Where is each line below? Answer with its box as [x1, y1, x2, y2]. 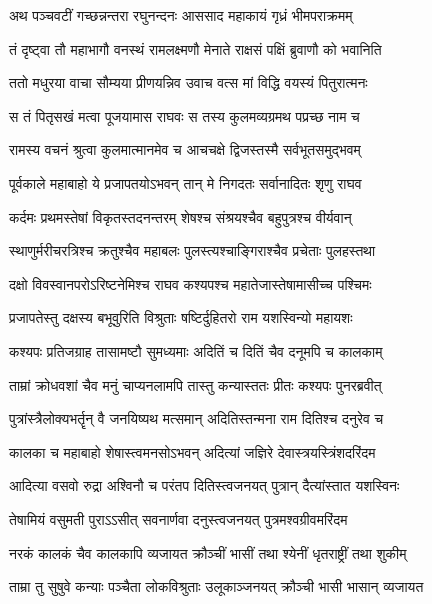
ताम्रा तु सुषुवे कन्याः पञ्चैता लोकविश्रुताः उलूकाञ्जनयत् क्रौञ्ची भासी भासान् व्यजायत [9, 576, 424, 597]
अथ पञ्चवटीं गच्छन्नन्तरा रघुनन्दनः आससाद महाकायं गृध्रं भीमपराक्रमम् [9, 5, 353, 25]
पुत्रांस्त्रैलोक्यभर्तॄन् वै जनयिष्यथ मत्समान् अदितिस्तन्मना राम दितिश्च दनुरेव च [9, 408, 384, 429]
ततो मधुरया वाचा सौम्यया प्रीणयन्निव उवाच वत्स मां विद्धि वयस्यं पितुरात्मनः [9, 72, 368, 93]
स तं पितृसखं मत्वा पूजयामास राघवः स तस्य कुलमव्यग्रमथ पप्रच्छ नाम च [9, 105, 360, 126]
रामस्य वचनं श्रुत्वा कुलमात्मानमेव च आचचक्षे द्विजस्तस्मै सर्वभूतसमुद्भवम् [9, 139, 361, 160]
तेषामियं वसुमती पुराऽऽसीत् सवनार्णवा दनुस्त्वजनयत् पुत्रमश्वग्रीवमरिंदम [9, 508, 348, 529]
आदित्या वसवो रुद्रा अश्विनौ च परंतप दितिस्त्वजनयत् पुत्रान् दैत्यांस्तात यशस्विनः [9, 475, 400, 496]
